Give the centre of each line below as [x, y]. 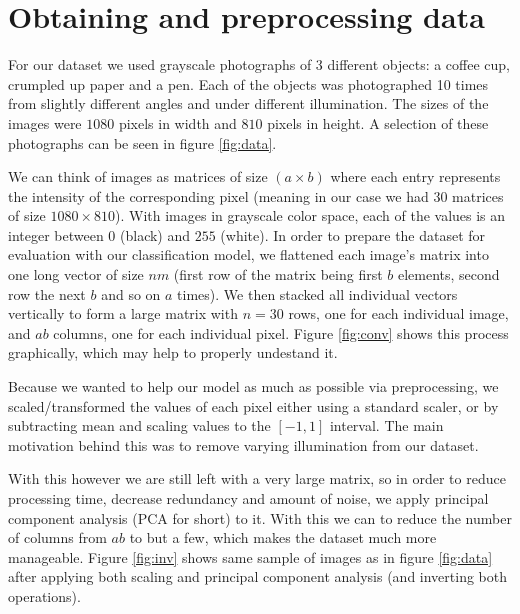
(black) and [155, 234]
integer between [56, 234]
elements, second [448, 274]
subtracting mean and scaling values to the [139, 425]
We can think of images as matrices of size [138, 176]
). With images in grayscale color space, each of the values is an [310, 215]
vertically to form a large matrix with [123, 313]
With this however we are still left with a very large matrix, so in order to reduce [257, 478]
